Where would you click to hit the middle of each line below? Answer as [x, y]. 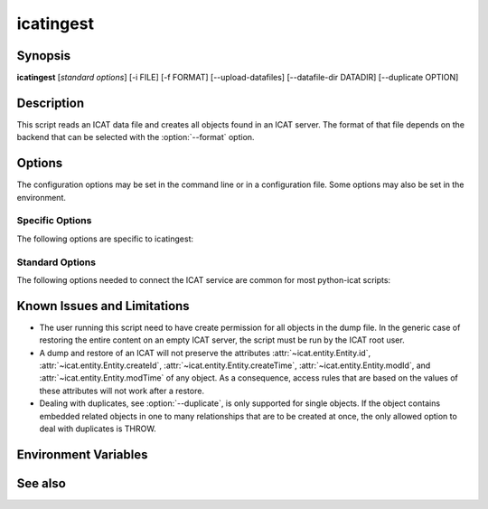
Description [51, 103]
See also [42, 483]
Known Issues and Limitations [103, 306]
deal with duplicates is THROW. [98, 429]
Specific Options [54, 221]
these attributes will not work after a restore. [122, 391]
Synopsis [44, 56]
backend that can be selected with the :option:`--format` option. [136, 137]
